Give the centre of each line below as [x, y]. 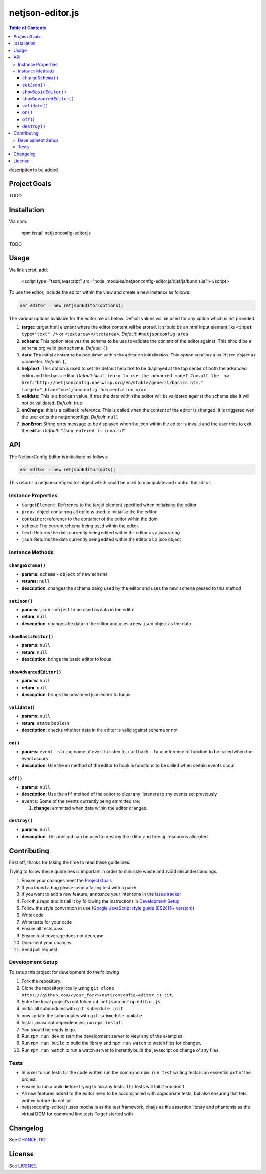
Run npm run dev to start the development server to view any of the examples [102, 1036]
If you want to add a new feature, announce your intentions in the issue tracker [101, 894]
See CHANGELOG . [28, 1140]
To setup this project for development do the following [64, 972]
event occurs [35, 759]
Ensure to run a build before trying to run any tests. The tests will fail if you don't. [103, 1086]
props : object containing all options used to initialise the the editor [89, 512]
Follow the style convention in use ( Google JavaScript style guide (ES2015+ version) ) [108, 908]
